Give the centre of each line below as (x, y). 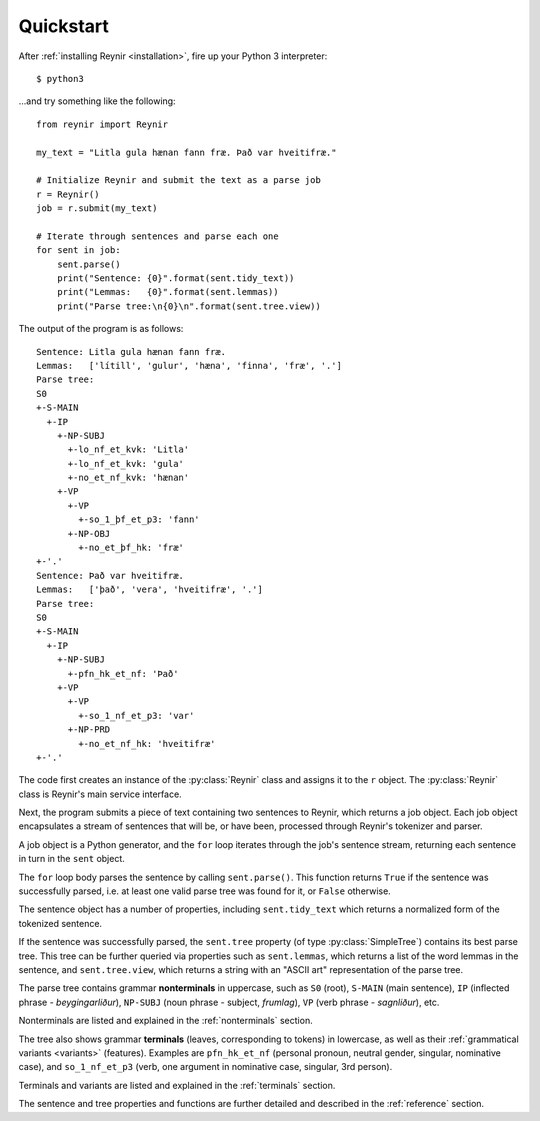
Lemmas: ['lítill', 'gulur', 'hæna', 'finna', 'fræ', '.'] (189, 365)
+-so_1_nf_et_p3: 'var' (136, 715)
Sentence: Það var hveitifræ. (110, 575)
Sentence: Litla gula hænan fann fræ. (131, 351)
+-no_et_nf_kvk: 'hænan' (128, 478)
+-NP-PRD (89, 729)
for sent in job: (78, 250)
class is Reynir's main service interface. (100, 794)
